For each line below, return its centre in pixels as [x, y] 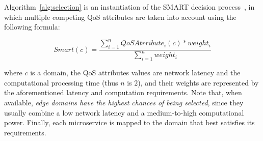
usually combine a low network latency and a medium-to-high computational [124, 112]
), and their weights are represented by [198, 82]
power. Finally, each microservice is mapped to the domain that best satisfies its [129, 122]
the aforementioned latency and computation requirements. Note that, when [123, 92]
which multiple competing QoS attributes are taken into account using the [120, 17]
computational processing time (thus [61, 82]
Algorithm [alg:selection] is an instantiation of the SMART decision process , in [129, 7]
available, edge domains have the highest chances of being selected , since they [124, 103]
